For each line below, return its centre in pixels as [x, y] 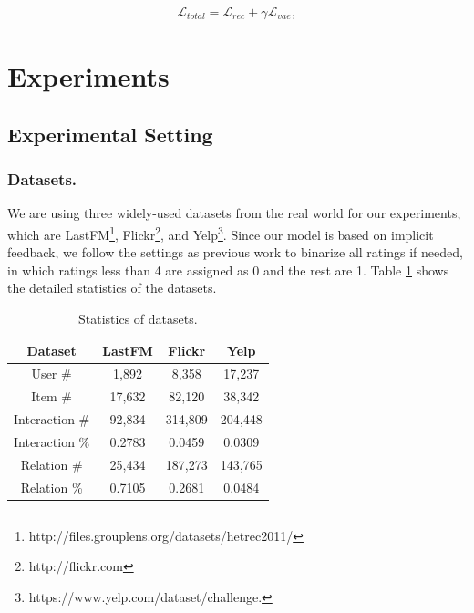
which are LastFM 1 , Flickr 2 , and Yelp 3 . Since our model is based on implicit [221, 233]
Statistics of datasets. [138, 319]
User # [52, 374]
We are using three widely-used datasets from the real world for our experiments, [234, 213]
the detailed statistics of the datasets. [112, 288]
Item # [52, 396]
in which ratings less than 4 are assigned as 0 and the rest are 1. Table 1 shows [228, 270]
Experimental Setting [110, 134]
